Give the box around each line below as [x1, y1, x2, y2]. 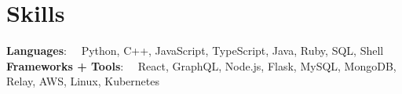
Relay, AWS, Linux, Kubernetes [6, 73, 159, 89]
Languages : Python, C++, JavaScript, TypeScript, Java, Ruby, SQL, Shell [6, 42, 384, 59]
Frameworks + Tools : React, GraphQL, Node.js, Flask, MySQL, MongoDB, [6, 57, 397, 74]
